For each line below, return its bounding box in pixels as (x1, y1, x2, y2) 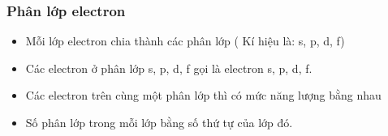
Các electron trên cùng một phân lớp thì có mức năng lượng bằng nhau (25, 87, 382, 104)
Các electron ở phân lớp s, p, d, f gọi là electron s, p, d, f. (25, 59, 313, 76)
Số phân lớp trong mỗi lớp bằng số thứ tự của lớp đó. (25, 114, 293, 130)
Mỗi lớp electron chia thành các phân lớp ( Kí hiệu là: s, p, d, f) (25, 32, 345, 49)
